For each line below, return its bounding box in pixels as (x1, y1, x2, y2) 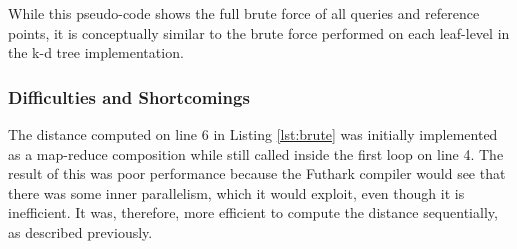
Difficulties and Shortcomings (8, 84, 250, 109)
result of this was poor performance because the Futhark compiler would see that (8, 163, 506, 184)
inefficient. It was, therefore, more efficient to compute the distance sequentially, (8, 202, 498, 223)
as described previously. (8, 221, 153, 242)
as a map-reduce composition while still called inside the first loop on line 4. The (8, 143, 504, 164)
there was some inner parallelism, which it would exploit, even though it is (8, 182, 465, 203)
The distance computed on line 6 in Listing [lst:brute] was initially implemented (8, 124, 498, 144)
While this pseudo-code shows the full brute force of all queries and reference (8, 3, 480, 23)
